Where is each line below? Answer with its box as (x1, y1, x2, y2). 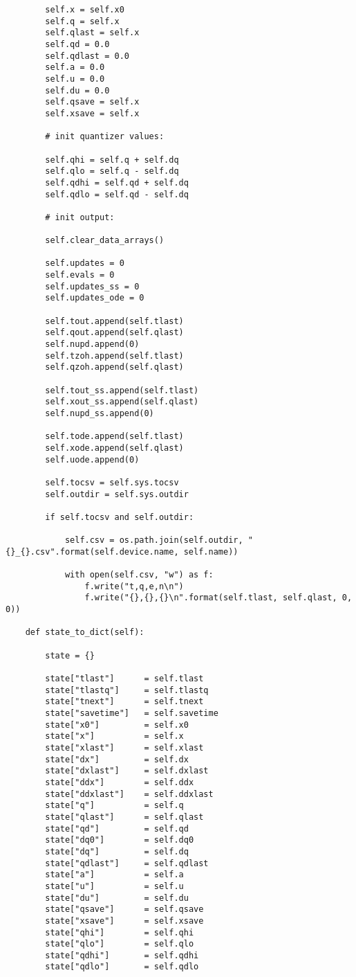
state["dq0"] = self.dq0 (45, 835, 194, 845)
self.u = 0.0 (45, 73, 105, 84)
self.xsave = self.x (45, 108, 140, 118)
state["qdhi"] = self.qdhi (45, 950, 199, 960)
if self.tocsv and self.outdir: (45, 512, 194, 522)
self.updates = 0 (45, 258, 124, 269)
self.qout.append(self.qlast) (45, 328, 184, 338)
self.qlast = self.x (45, 28, 140, 38)
